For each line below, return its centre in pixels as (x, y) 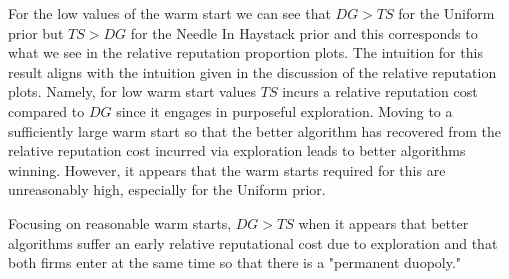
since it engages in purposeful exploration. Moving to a (284, 110)
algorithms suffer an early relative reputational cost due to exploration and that (253, 242)
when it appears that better (383, 222)
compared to (46, 110)
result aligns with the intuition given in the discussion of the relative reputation (252, 71)
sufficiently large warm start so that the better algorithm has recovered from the (254, 130)
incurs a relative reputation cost (380, 91)
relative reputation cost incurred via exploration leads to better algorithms (237, 150)
